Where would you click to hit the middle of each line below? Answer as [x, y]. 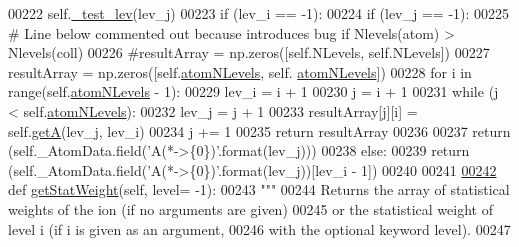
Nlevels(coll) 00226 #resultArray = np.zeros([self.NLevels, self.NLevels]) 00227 [249, 52]
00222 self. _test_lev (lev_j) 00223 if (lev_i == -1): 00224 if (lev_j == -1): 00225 [259, 13]
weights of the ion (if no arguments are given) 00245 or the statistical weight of [250, 208]
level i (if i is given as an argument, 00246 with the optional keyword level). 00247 [259, 228]
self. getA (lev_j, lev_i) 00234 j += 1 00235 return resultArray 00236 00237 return [259, 130]
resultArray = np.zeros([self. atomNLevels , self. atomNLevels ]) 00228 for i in [240, 71]
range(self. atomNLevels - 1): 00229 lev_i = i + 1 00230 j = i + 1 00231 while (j [253, 91]
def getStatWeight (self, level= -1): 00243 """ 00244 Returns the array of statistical [259, 189]
